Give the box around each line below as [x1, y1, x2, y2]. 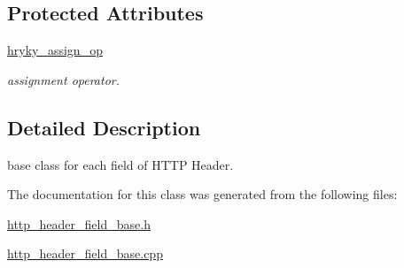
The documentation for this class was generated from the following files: [7, 185, 398, 203]
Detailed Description [7, 113, 201, 141]
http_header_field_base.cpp [7, 244, 163, 263]
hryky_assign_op [7, 41, 103, 59]
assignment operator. [7, 70, 120, 88]
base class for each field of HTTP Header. [7, 155, 234, 173]
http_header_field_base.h [7, 214, 151, 233]
